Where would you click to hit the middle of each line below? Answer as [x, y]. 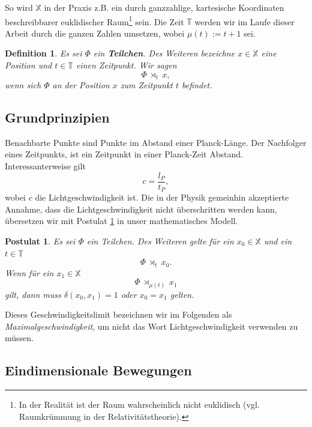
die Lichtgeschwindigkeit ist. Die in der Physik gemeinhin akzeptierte [162, 197]
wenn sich [23, 85]
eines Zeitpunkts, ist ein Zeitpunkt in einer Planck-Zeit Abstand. [124, 154]
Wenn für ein [29, 272]
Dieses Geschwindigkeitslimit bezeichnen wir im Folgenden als [118, 314]
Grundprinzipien [57, 117]
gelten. [182, 294]
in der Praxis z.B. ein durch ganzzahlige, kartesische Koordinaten [164, 7]
